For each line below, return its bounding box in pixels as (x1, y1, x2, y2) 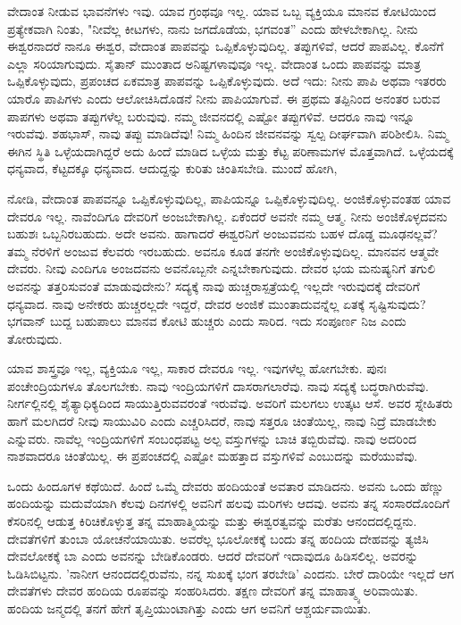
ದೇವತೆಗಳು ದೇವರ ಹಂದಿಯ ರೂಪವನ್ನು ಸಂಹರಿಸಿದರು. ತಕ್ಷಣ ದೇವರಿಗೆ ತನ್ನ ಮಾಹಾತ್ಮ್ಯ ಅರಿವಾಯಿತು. (7, 581, 418, 600)
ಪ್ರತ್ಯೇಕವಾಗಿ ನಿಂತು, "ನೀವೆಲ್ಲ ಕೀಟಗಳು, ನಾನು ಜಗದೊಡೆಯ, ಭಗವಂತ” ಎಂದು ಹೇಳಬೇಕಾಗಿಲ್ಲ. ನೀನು (7, 19, 418, 37)
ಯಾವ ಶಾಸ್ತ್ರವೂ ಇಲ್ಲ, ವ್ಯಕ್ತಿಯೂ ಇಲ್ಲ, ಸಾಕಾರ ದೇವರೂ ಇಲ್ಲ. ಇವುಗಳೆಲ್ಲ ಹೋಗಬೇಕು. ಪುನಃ (7, 359, 387, 378)
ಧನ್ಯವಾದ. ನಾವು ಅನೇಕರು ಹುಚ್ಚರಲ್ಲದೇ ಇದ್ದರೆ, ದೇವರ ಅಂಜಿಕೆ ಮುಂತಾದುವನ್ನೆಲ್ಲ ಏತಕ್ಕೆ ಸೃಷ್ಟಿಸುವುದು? (7, 294, 426, 312)
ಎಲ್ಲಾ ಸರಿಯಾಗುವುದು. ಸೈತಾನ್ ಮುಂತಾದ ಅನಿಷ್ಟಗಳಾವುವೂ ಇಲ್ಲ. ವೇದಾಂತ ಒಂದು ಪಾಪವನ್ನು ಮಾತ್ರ (7, 54, 422, 72)
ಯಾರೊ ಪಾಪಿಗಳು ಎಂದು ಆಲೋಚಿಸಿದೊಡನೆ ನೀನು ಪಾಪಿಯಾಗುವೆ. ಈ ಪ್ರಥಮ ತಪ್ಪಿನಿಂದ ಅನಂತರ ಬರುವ (7, 88, 440, 107)
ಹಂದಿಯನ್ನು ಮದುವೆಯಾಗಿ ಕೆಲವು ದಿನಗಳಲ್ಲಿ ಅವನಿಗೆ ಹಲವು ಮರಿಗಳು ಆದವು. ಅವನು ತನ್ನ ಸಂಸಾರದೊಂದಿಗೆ (7, 494, 450, 512)
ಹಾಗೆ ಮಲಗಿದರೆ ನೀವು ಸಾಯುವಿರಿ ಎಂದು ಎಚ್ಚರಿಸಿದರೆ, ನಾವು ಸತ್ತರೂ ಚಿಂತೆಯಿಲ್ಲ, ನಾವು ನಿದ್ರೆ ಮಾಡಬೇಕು (7, 412, 437, 430)
